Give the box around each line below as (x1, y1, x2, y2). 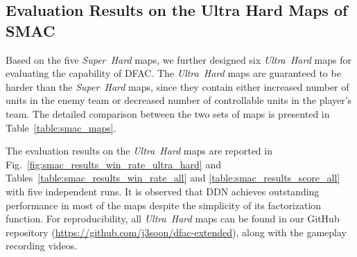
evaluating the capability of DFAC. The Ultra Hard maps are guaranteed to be (6, 66, 341, 80)
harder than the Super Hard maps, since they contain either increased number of (6, 79, 349, 94)
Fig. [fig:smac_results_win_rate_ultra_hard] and (6, 157, 221, 171)
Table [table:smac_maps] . (6, 120, 116, 134)
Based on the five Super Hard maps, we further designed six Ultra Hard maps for (6, 52, 351, 67)
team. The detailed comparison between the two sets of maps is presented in (6, 106, 330, 121)
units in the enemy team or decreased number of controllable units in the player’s (6, 93, 352, 107)
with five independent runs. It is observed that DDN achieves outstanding (6, 184, 320, 198)
